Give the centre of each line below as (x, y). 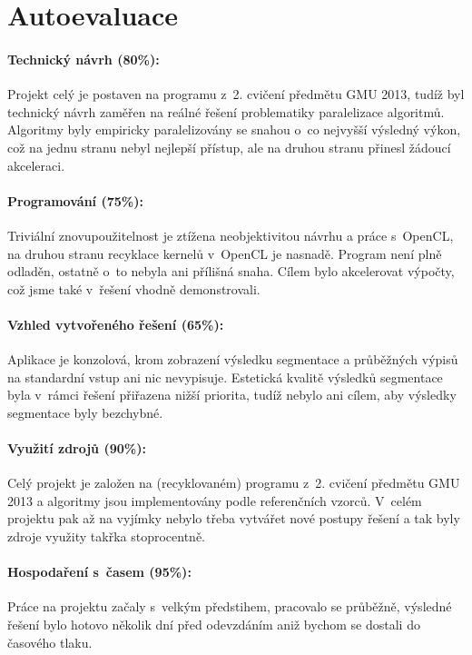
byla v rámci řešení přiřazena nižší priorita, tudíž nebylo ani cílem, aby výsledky (232, 395)
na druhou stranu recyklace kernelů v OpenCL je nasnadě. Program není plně (225, 253)
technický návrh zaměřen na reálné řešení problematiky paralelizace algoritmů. (226, 111)
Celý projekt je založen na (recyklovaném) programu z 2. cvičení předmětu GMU (234, 483)
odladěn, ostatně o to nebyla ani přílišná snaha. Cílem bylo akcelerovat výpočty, (231, 271)
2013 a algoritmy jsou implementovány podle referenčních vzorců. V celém (215, 500)
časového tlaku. (50, 642)
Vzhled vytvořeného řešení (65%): (116, 324)
